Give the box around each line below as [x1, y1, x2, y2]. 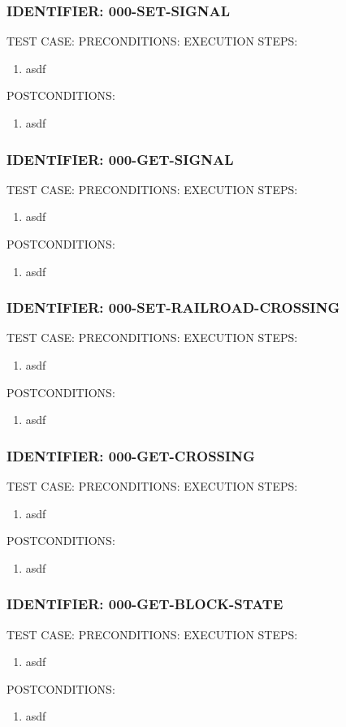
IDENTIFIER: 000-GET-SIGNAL [6, 149, 234, 169]
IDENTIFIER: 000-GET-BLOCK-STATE [6, 594, 283, 614]
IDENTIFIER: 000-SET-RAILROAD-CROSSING [6, 297, 340, 318]
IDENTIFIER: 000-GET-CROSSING [6, 445, 255, 465]
